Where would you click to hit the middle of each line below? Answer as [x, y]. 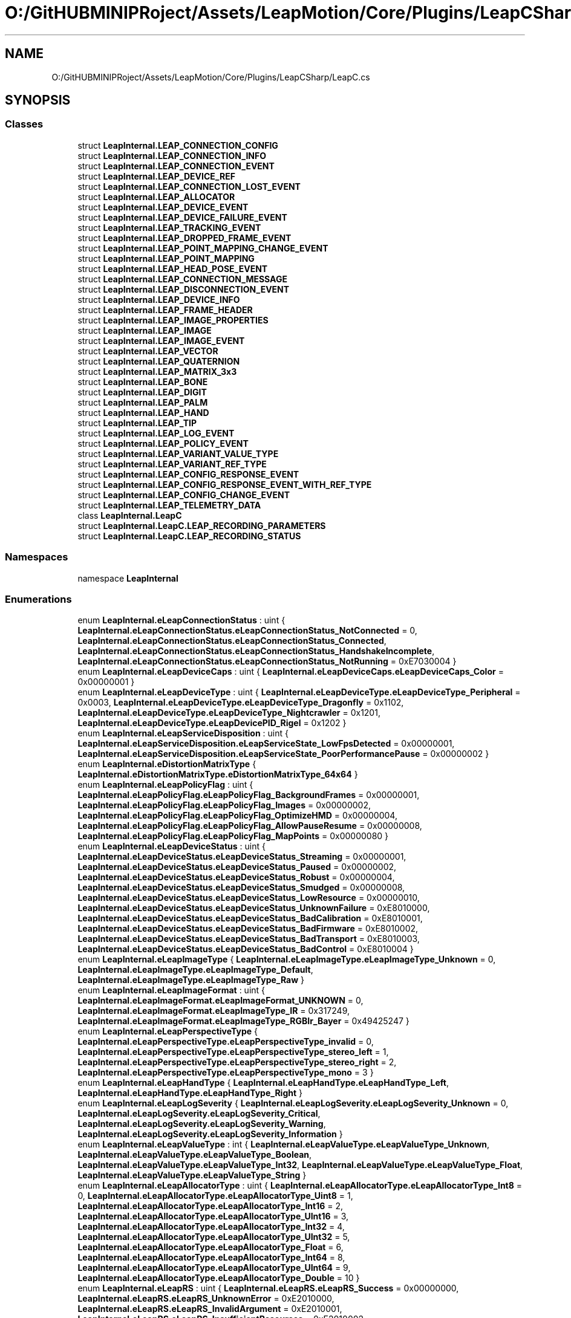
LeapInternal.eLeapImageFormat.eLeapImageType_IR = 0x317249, [214, 1011]
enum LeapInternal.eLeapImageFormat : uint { [171, 990]
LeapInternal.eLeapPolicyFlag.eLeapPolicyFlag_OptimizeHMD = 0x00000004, [237, 816]
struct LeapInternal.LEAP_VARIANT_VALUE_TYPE [178, 453]
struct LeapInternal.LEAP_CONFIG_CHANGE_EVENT [184, 495]
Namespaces [37, 557]
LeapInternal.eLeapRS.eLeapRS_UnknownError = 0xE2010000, [206, 1299]
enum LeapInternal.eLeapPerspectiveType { [168, 1031]
